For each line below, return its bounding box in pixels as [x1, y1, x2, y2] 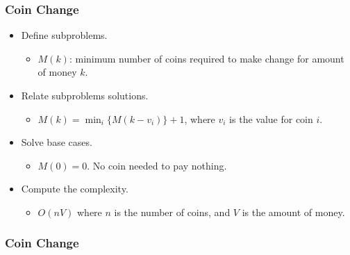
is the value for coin [229, 111, 313, 126]
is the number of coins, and [114, 204, 231, 219]
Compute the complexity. [21, 181, 128, 196]
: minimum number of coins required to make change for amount [69, 51, 344, 65]
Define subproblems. [21, 28, 108, 42]
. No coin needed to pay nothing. [87, 158, 227, 172]
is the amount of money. [242, 204, 345, 219]
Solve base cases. [21, 135, 92, 149]
